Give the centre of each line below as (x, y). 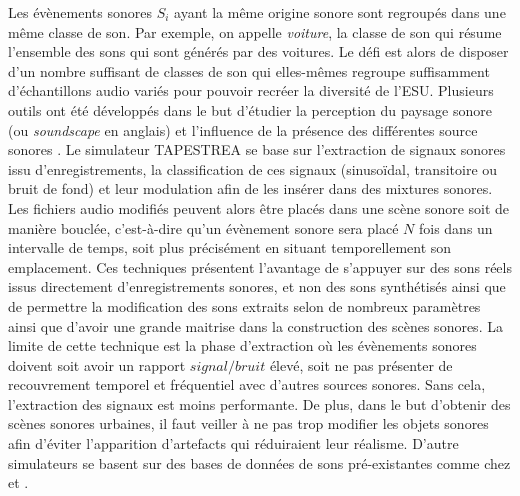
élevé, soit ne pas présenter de (361, 364)
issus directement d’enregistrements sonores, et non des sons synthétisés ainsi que (257, 286)
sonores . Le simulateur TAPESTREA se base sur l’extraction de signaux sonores (257, 149)
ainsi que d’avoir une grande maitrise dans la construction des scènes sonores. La (255, 325)
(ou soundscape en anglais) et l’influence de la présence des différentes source (243, 129)
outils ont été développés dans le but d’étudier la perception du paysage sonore (250, 109)
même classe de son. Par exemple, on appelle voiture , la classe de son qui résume (255, 31)
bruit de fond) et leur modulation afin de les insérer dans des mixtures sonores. (250, 188)
